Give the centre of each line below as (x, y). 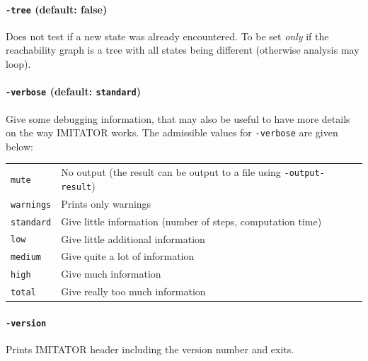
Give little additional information (133, 238)
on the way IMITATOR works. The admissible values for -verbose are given (172, 132)
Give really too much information (133, 291)
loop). (18, 64)
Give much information (111, 274)
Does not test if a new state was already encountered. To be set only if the (167, 36)
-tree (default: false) (57, 9)
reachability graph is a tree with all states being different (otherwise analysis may (183, 50)
